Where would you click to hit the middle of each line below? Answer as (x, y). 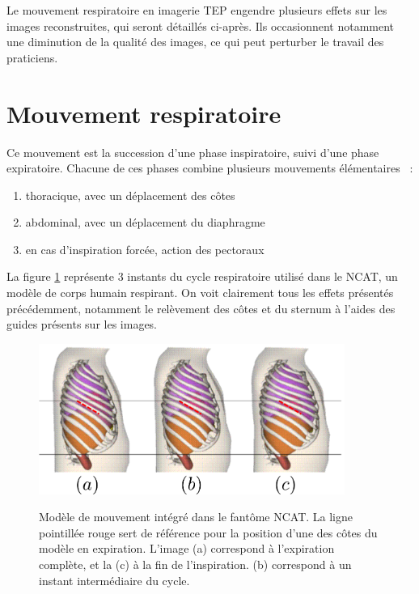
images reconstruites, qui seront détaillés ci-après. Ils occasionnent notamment (201, 25)
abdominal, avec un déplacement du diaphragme (145, 222)
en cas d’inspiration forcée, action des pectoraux (145, 249)
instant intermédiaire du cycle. (114, 580)
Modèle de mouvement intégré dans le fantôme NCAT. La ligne (196, 517)
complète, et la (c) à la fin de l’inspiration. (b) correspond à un (195, 564)
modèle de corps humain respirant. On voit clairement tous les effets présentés (200, 293)
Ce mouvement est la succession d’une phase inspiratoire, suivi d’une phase (193, 152)
